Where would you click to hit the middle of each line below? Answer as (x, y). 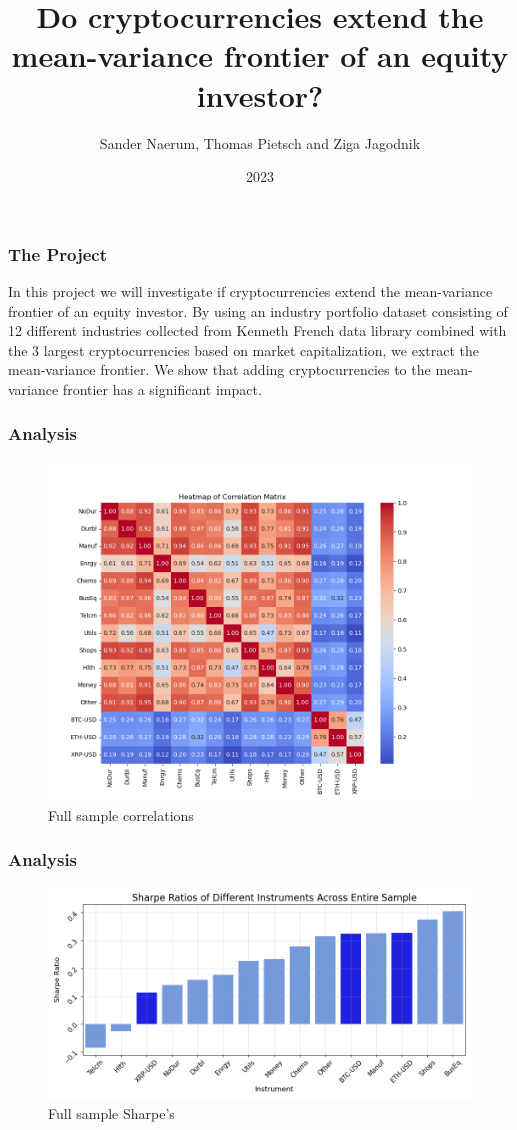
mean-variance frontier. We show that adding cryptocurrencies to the (219, 369)
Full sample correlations (121, 814)
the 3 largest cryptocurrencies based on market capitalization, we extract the (243, 349)
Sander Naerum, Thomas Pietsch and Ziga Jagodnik (260, 142)
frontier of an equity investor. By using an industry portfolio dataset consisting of (258, 310)
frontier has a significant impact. (162, 388)
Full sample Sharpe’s (111, 1112)
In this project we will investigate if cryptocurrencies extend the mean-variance (250, 290)
